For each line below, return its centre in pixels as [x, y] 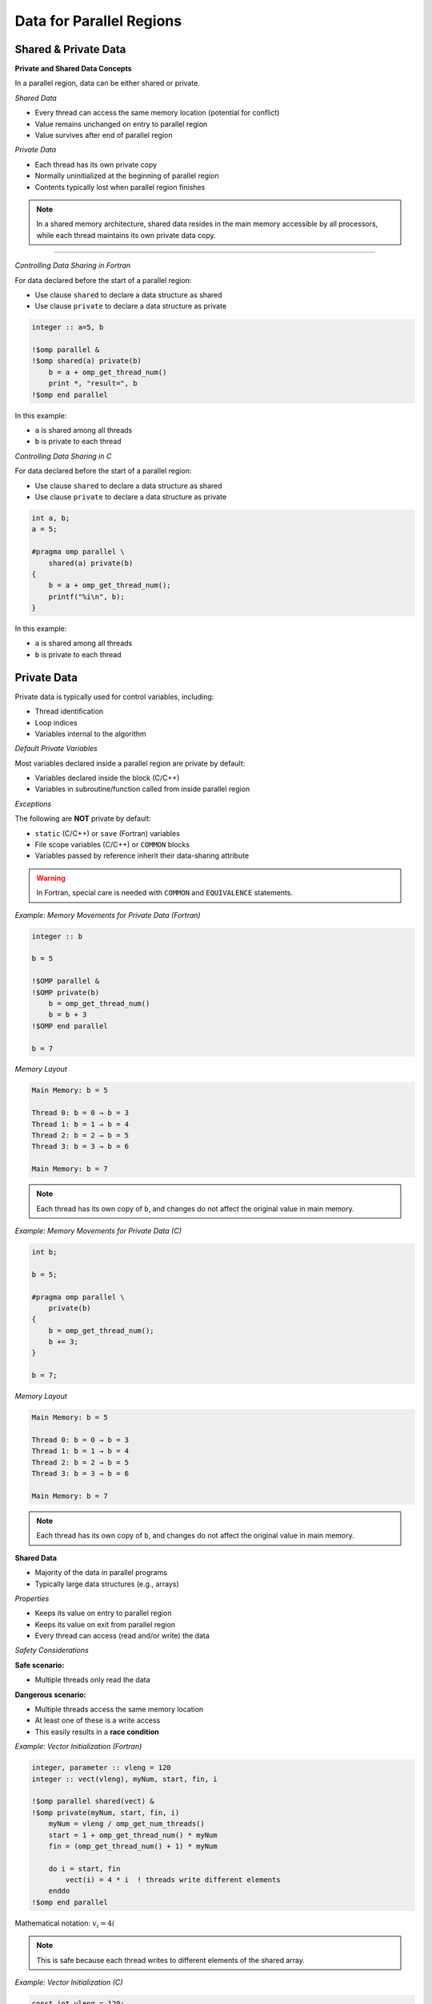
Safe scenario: [40, 1665]
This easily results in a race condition [97, 1731]
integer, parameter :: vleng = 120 [101, 1768]
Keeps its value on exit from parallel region [105, 1624]
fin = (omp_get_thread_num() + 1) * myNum [133, 1846]
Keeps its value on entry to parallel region [103, 1613]
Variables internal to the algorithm [91, 733]
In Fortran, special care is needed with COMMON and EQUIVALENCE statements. [165, 893]
